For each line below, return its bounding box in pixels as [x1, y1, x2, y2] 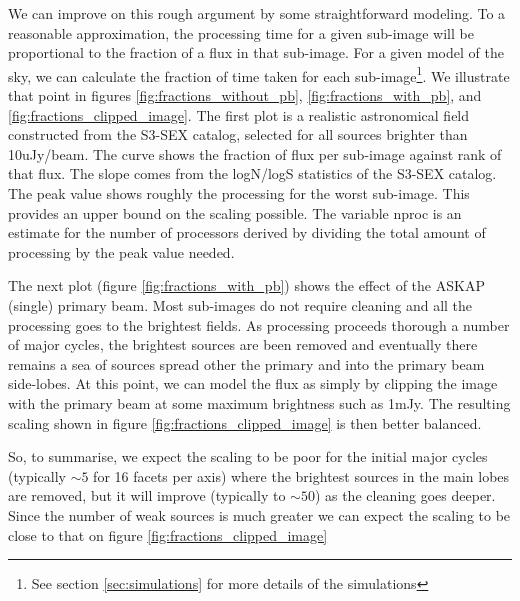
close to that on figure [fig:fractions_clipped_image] [8, 524, 328, 545]
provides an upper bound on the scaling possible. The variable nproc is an [8, 202, 462, 223]
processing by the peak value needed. [8, 241, 235, 262]
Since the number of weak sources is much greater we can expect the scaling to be [8, 504, 511, 525]
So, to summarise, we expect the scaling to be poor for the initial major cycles [8, 446, 488, 467]
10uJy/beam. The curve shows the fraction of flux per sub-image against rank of [8, 143, 502, 164]
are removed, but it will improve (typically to [8, 485, 286, 506]
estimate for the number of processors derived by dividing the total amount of [8, 222, 486, 243]
